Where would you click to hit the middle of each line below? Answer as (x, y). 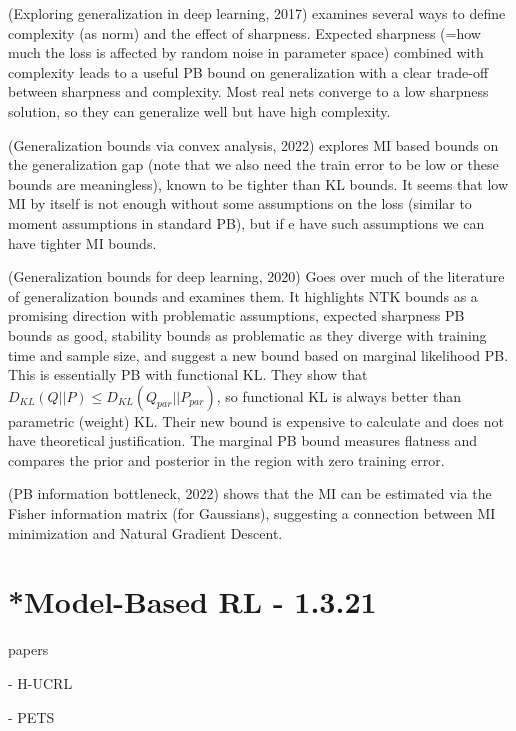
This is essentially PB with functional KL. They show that (188, 374)
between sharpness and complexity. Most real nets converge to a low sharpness (248, 91)
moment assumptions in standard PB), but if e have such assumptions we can (246, 222)
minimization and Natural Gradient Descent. (145, 532)
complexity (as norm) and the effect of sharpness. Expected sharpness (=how (244, 32)
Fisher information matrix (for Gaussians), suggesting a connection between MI (252, 513)
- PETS (31, 716)
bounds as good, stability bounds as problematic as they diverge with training (247, 334)
